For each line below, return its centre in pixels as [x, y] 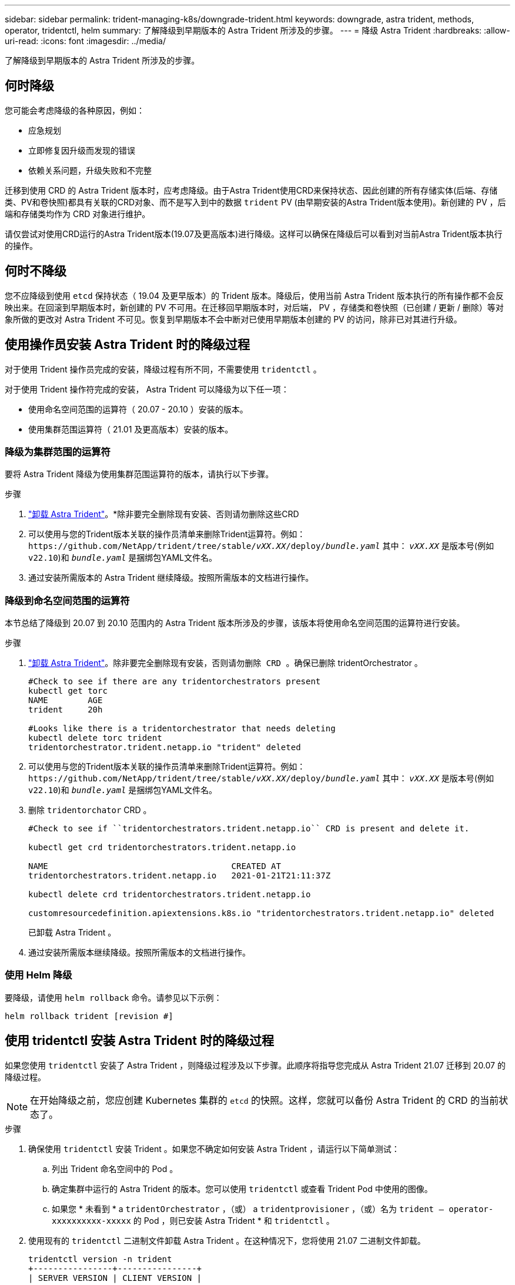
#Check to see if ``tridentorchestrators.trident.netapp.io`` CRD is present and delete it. [249, 829]
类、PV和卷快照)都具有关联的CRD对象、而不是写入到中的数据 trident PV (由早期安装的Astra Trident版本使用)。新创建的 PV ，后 [255, 202]
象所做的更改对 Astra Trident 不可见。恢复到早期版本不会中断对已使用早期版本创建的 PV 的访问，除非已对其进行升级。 [233, 319]
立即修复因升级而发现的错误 [82, 150]
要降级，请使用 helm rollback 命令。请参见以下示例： [113, 997]
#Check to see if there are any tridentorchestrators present [175, 682]
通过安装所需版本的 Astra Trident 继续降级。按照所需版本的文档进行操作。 [171, 578]
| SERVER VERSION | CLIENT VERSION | [115, 1278]
